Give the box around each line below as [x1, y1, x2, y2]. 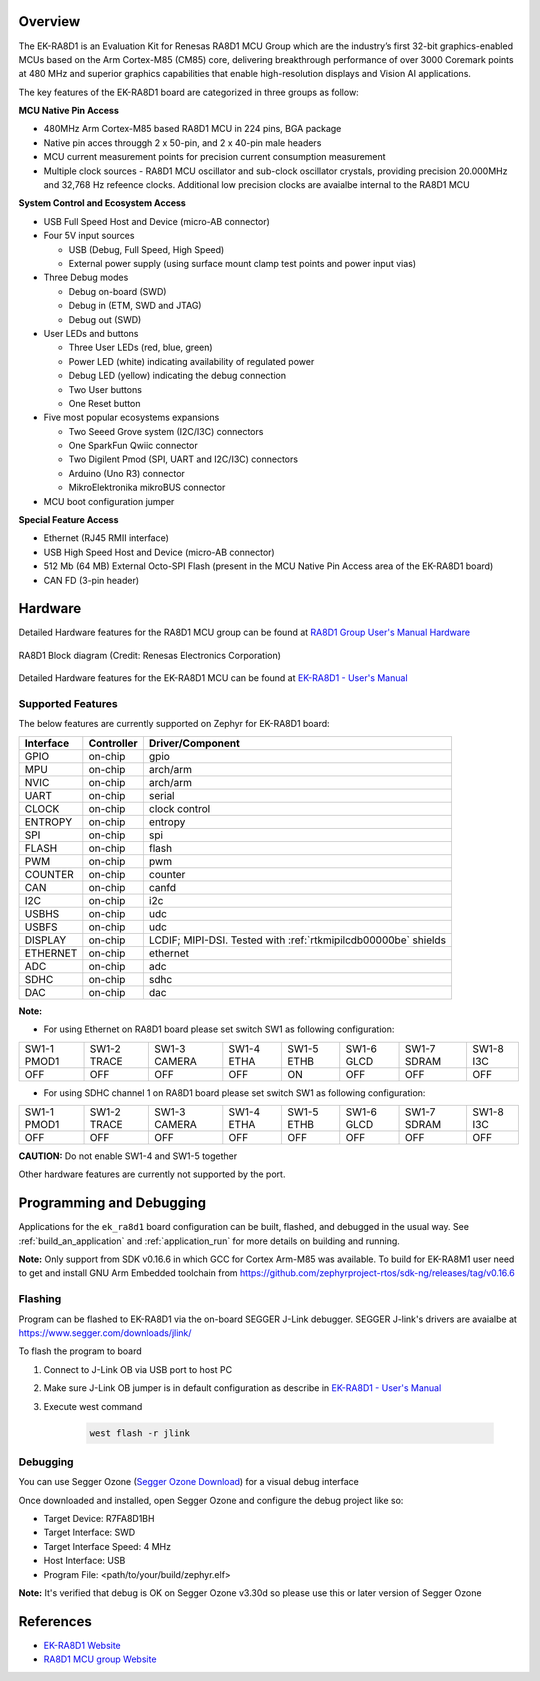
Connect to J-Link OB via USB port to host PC [43, 1363, 233, 1375]
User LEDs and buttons [43, 327, 139, 339]
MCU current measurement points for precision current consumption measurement [43, 151, 386, 163]
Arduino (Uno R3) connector [68, 467, 185, 479]
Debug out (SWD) [68, 313, 142, 325]
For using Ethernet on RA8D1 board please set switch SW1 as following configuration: [43, 1023, 395, 1035]
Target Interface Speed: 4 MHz [43, 1540, 172, 1552]
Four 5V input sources [43, 230, 135, 242]
